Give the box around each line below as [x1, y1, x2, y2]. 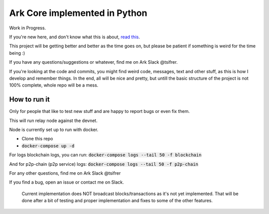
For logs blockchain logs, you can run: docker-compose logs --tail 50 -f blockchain [9, 152, 202, 158]
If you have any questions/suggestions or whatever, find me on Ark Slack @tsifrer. [9, 59, 178, 65]
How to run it [9, 95, 50, 104]
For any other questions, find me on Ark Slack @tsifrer [9, 170, 121, 176]
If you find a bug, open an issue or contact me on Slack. [9, 179, 124, 185]
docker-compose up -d [21, 143, 75, 149]
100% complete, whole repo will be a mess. [9, 82, 99, 88]
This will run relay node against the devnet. [9, 117, 98, 123]
